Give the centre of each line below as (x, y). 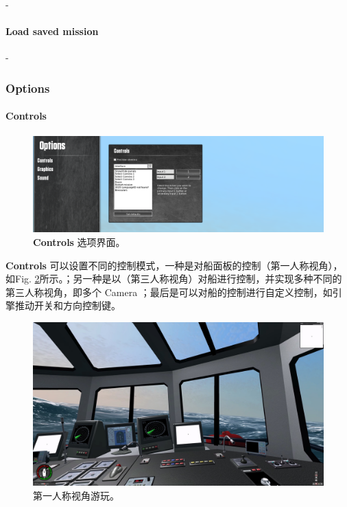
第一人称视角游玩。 (76, 496)
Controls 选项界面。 (79, 242)
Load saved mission (52, 31)
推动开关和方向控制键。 (68, 305)
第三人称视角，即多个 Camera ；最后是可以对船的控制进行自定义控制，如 (169, 292)
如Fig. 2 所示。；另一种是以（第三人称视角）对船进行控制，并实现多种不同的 (174, 279)
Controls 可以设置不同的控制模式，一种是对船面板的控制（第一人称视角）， (174, 265)
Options (28, 88)
